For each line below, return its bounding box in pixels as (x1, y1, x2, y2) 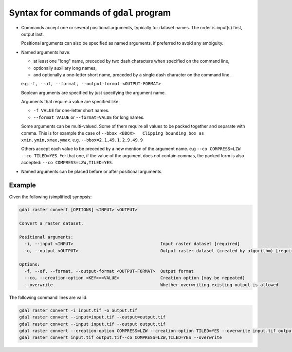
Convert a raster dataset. (19, 221, 84, 226)
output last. (21, 31, 44, 37)
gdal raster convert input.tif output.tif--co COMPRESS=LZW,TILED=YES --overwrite (19, 335, 222, 340)
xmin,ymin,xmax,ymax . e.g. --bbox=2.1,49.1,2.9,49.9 (21, 137, 143, 143)
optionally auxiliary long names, (33, 65, 97, 71)
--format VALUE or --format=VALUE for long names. (33, 114, 145, 120)
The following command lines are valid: (9, 295, 88, 300)
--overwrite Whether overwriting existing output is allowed (24, 282, 278, 287)
